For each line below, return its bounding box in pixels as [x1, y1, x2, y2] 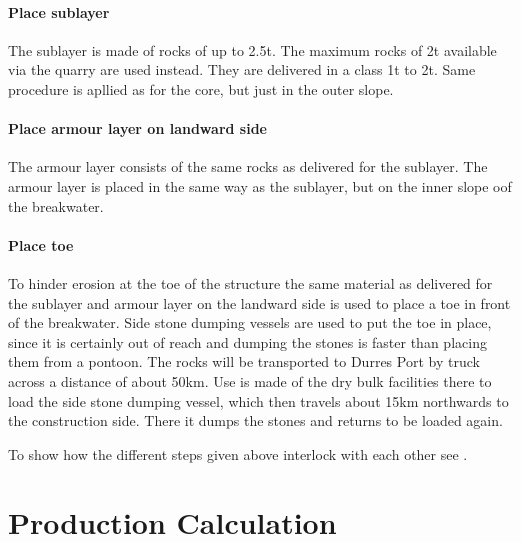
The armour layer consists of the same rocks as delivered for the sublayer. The [8, 156, 488, 177]
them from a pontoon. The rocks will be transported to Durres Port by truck [8, 351, 480, 372]
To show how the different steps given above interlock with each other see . [8, 443, 468, 464]
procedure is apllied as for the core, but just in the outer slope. [8, 78, 394, 99]
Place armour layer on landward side [8, 118, 267, 139]
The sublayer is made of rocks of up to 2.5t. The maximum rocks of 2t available [8, 39, 497, 60]
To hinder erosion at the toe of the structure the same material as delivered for [8, 272, 493, 293]
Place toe [8, 234, 74, 255]
